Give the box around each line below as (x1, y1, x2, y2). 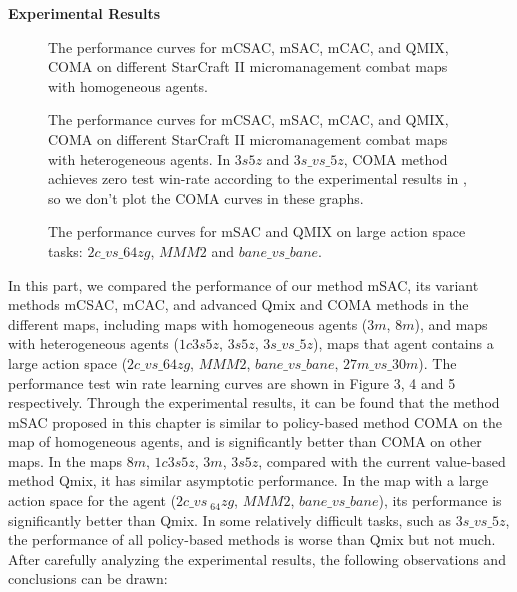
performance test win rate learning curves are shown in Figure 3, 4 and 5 (8, 372, 456, 393)
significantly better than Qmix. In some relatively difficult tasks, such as (8, 509, 452, 530)
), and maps (414, 313, 488, 334)
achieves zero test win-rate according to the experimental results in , (48, 168, 467, 189)
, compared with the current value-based (258, 450, 506, 471)
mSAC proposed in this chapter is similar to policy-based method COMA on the (8, 411, 503, 432)
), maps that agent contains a (313, 333, 494, 354)
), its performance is (378, 490, 502, 511)
